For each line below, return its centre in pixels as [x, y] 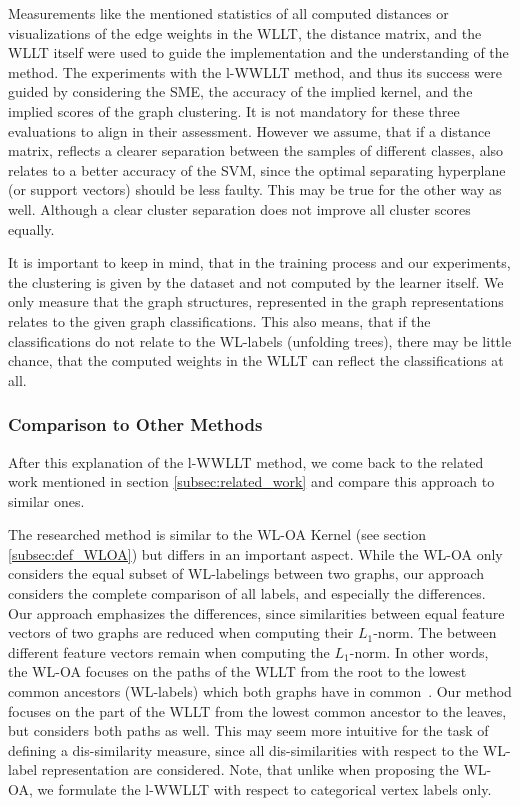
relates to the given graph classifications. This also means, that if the [219, 320]
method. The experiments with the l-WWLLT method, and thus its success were [255, 71]
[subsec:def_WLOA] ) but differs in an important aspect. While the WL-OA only [255, 553]
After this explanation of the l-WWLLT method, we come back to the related [246, 461]
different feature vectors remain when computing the [169, 651]
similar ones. [46, 500]
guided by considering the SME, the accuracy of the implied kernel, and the [240, 91]
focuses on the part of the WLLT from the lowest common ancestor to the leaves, [257, 710]
